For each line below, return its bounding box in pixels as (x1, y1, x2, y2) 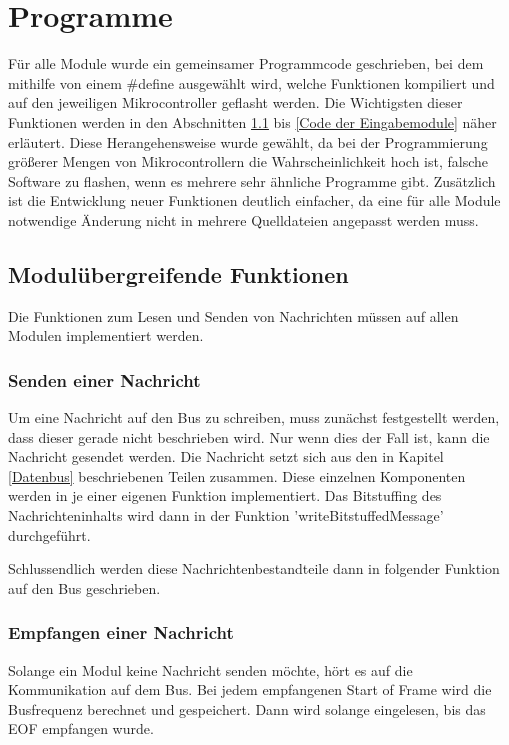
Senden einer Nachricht (8, 367, 201, 392)
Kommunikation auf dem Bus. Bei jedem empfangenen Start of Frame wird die (8, 679, 492, 700)
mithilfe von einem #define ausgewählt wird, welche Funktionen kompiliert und (8, 72, 495, 93)
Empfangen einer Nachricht (8, 620, 234, 645)
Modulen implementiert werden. (8, 325, 204, 346)
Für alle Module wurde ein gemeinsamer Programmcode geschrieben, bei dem (8, 53, 484, 74)
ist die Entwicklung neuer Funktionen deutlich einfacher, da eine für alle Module (8, 190, 501, 211)
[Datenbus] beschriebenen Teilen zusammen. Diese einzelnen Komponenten (8, 465, 466, 486)
